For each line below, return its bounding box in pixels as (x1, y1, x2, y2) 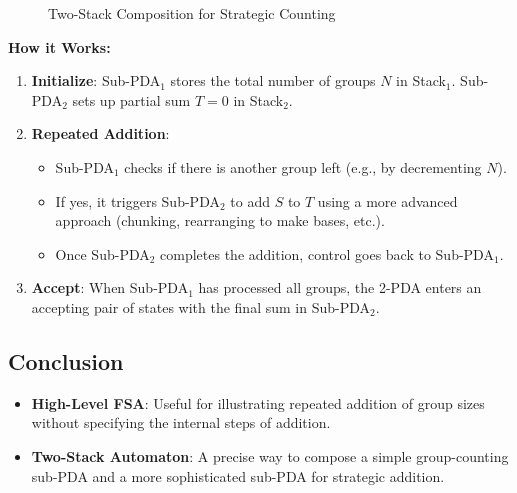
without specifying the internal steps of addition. (31, 412, 331, 433)
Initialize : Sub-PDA (31, 70, 161, 91)
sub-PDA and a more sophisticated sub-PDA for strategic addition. (31, 465, 445, 486)
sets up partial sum (72, 89, 191, 110)
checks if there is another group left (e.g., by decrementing (124, 156, 482, 177)
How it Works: (8, 36, 111, 57)
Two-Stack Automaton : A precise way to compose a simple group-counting (31, 445, 509, 466)
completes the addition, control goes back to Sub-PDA (160, 243, 494, 264)
